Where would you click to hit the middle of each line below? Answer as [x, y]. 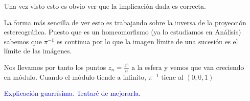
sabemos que [23, 41]
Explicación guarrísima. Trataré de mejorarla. [72, 93]
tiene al [172, 76]
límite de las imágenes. [38, 51]
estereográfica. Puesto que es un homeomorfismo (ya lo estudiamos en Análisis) [123, 32]
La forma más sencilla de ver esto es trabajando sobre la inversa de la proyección [125, 22]
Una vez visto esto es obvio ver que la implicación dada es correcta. [105, 6]
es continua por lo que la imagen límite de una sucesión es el [147, 41]
